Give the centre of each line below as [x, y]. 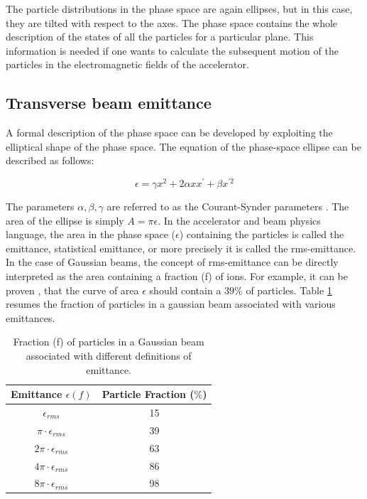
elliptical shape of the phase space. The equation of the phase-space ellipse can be [183, 146]
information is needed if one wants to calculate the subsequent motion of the [172, 50]
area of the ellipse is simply [65, 220]
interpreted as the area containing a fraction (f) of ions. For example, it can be [177, 276]
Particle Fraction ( [148, 394]
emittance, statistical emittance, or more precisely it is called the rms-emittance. [181, 248]
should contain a [185, 290]
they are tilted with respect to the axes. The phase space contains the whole [172, 22]
